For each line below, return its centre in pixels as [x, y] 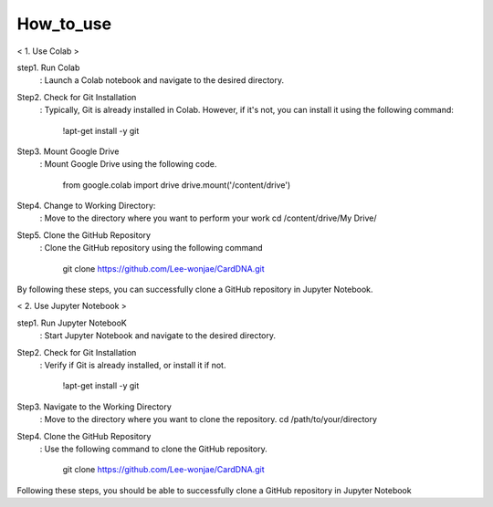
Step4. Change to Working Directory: [86, 206]
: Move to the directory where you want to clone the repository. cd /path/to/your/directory [209, 419]
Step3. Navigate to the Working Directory [94, 407]
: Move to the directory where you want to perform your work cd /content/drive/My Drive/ [208, 218]
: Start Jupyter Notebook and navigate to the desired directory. [158, 336]
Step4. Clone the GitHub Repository [84, 436]
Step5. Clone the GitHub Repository [84, 235]
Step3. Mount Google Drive [68, 151]
